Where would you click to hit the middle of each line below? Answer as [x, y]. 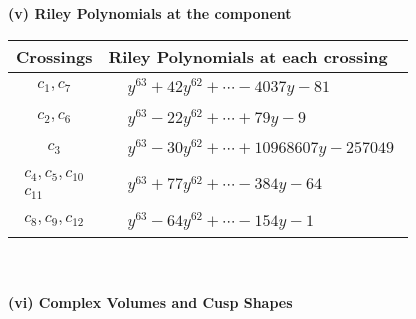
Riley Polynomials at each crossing [248, 56]
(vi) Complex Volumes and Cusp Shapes [150, 302]
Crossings [54, 56]
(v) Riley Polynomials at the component [150, 13]
